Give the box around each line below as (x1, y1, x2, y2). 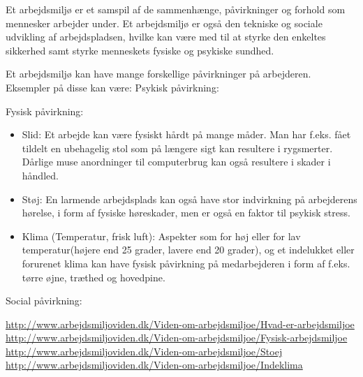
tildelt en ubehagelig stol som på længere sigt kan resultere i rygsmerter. (22, 140, 333, 155)
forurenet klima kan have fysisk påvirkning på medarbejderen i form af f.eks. (22, 256, 350, 270)
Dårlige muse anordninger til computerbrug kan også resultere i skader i (22, 154, 331, 169)
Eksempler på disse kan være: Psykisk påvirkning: (6, 80, 219, 94)
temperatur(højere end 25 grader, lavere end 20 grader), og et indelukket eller (22, 242, 355, 257)
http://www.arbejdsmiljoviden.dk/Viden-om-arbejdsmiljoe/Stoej (6, 343, 283, 358)
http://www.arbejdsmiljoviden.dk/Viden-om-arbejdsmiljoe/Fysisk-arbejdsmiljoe (6, 330, 348, 345)
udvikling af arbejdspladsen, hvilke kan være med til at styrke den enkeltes (6, 29, 326, 44)
